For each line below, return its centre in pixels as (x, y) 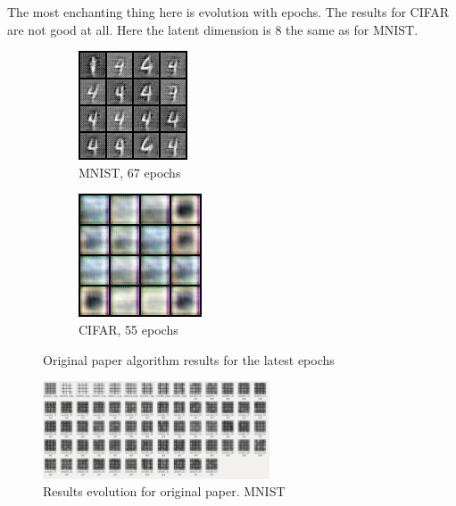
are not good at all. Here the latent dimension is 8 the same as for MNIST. (213, 29)
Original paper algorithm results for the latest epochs (189, 359)
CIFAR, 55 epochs (129, 329)
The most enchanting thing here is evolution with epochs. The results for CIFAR (228, 12)
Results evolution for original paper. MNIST (164, 491)
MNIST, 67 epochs (130, 172)
